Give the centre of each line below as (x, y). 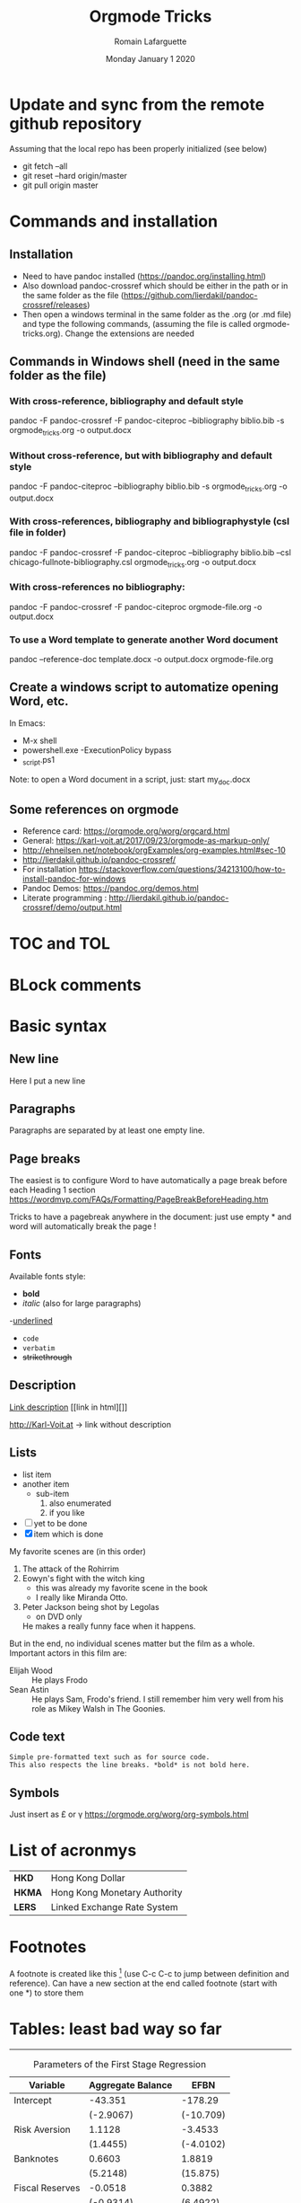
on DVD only (59, 1616)
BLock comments (75, 985)
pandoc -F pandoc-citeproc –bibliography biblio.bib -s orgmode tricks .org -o (149, 487)
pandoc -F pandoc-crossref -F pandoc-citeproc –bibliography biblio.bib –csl (150, 552)
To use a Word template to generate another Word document (144, 640)
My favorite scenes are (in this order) (77, 1551)
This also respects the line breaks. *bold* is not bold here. (130, 1765)
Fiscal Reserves (47, 2188)
